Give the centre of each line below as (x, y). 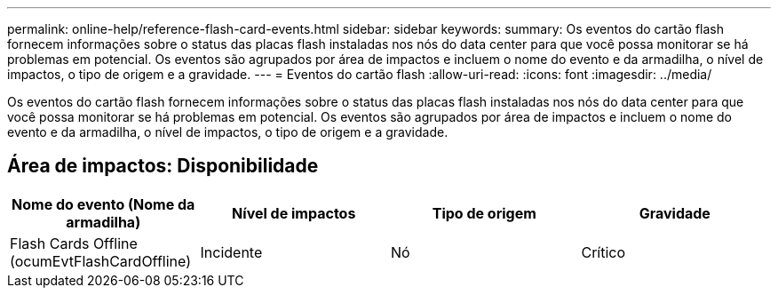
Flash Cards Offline (74, 243)
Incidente (231, 252)
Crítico (603, 252)
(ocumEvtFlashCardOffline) (101, 261)
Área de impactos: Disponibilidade (163, 166)
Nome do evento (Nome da (103, 204)
